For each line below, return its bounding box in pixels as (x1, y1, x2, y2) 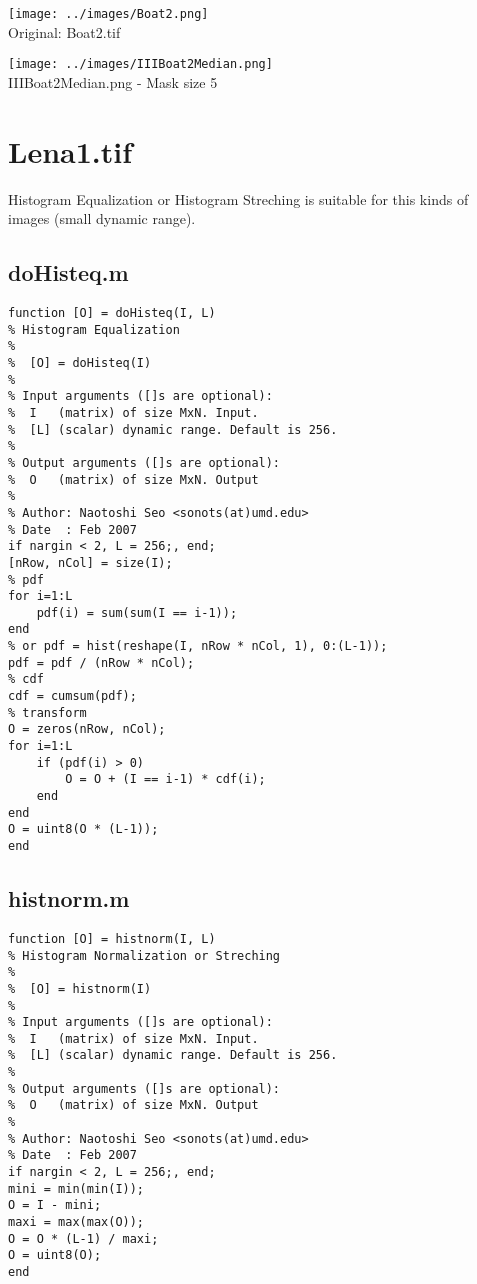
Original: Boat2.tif (8, 21, 121, 42)
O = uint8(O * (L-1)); (8, 822, 159, 837)
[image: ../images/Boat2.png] (8, 7, 209, 21)
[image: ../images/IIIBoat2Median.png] (8, 57, 273, 72)
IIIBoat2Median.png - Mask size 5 (8, 71, 218, 92)
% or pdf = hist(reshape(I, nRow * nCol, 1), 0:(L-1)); (8, 639, 388, 654)
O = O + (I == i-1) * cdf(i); (65, 772, 266, 787)
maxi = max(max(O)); (8, 1215, 145, 1230)
